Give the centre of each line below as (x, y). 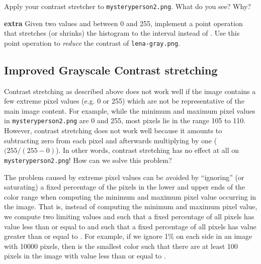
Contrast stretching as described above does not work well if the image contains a (130, 91)
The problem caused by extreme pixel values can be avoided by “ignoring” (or (124, 177)
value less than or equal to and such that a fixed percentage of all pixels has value (130, 226)
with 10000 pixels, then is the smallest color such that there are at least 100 (121, 246)
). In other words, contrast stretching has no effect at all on (148, 150)
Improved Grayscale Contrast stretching (111, 70)
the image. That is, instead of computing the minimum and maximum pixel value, (131, 206)
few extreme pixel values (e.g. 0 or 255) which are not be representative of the (124, 101)
